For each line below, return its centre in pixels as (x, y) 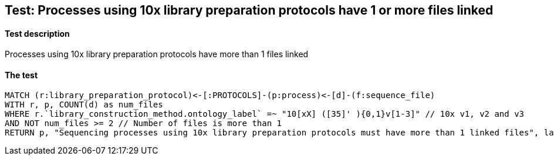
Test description (37, 33)
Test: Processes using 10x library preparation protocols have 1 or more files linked (249, 10)
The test (21, 75)
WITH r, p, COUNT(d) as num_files (84, 105)
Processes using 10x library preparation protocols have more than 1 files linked (157, 54)
